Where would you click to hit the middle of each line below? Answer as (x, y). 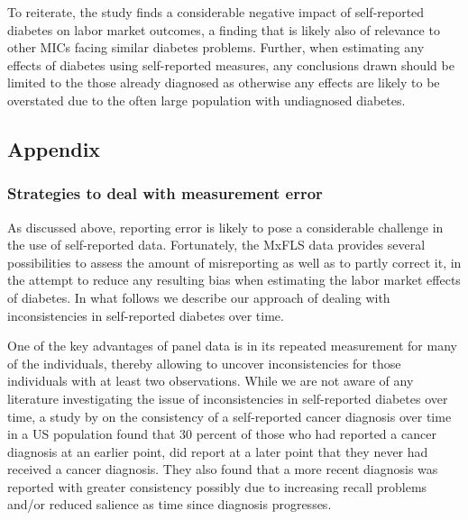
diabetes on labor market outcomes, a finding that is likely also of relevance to (224, 29)
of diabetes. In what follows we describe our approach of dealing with (199, 297)
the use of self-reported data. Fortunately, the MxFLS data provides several (216, 245)
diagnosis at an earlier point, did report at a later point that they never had (218, 451)
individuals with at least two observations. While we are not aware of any (211, 381)
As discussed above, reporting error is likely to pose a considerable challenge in (225, 227)
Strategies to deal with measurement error (165, 193)
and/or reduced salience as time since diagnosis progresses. (170, 504)
